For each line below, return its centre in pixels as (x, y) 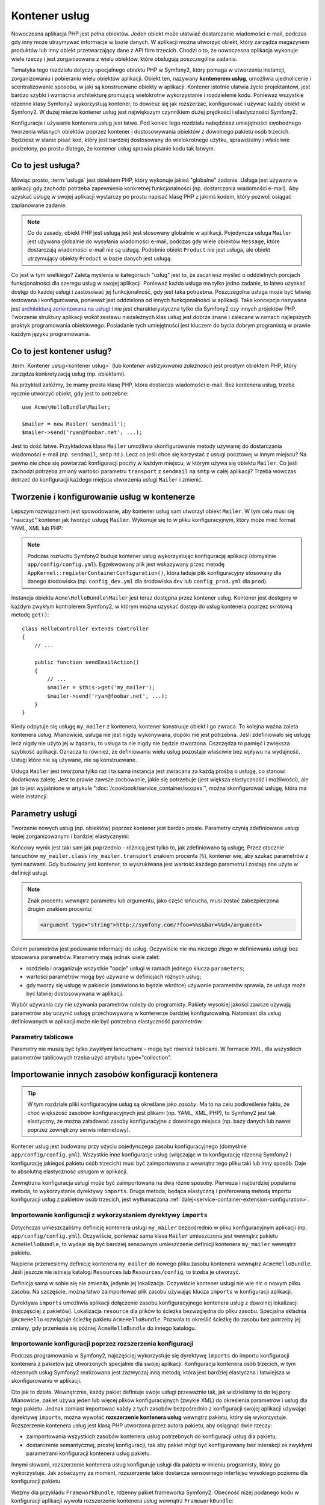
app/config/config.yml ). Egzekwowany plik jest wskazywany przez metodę (126, 564)
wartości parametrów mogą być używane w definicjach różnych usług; (114, 977)
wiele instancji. (29, 796)
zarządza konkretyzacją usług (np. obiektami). (69, 374)
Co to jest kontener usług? (61, 351)
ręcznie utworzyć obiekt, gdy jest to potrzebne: (70, 393)
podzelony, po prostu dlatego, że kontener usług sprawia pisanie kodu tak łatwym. (113, 148)
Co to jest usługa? (46, 166)
